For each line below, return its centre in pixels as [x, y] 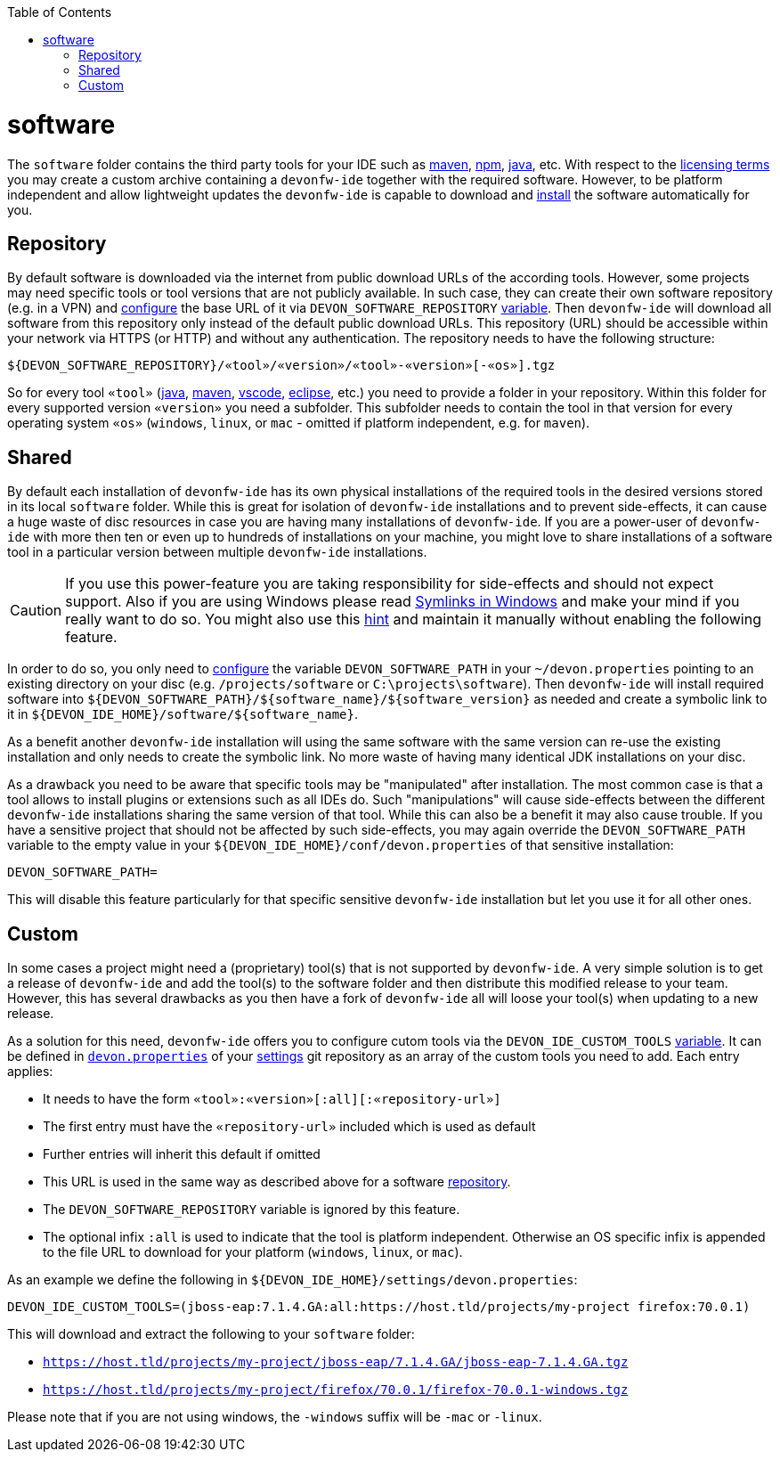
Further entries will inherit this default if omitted [182, 1154]
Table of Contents [60, 12]
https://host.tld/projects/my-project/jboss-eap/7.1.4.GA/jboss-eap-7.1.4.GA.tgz [336, 1362]
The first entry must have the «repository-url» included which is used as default [289, 1127]
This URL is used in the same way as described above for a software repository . [277, 1182]
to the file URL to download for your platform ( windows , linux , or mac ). [253, 1252]
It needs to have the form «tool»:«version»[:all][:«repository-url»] [272, 1099]
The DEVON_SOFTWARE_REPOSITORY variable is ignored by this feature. [252, 1210]
